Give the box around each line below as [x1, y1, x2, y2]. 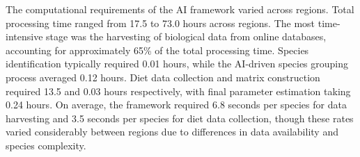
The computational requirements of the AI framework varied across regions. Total [6, 2, 354, 16]
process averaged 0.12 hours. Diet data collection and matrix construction [6, 69, 320, 84]
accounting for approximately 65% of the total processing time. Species [6, 42, 309, 57]
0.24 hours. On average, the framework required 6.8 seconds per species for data [6, 97, 347, 112]
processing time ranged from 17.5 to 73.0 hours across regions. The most [6, 15, 315, 30]
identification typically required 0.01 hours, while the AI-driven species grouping [6, 56, 349, 71]
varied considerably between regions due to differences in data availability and [6, 124, 338, 139]
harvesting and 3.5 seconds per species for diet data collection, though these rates [6, 110, 354, 125]
